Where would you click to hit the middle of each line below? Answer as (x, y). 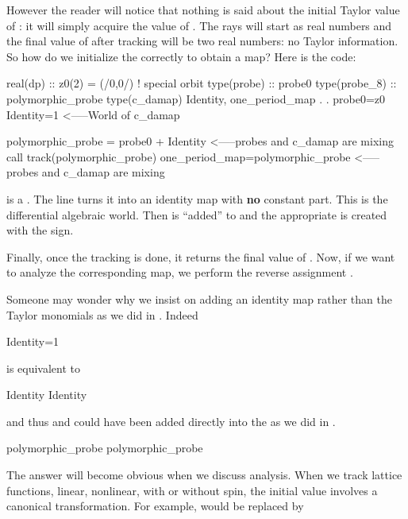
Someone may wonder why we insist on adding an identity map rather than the (199, 298)
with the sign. (40, 230)
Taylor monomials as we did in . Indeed (102, 314)
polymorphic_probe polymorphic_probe (105, 448)
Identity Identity (47, 395)
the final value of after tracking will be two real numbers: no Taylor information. (202, 41)
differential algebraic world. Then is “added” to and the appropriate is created (197, 214)
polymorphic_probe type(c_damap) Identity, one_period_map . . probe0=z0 (196, 98)
